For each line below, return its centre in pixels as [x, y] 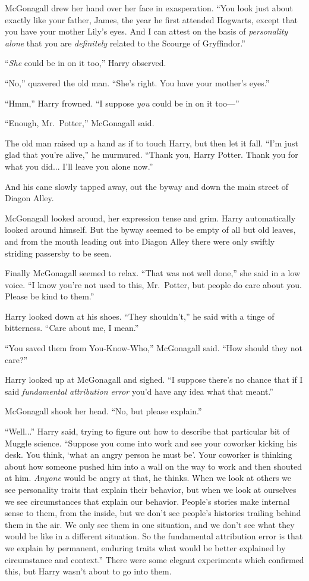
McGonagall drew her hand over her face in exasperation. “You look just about [149, 8]
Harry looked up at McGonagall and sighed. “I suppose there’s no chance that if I [154, 379]
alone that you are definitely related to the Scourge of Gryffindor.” [125, 43]
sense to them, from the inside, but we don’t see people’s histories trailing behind [153, 513]
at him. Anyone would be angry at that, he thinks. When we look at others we [148, 478]
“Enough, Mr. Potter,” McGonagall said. [80, 123]
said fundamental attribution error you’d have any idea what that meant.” [139, 391]
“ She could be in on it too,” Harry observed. [86, 63]
